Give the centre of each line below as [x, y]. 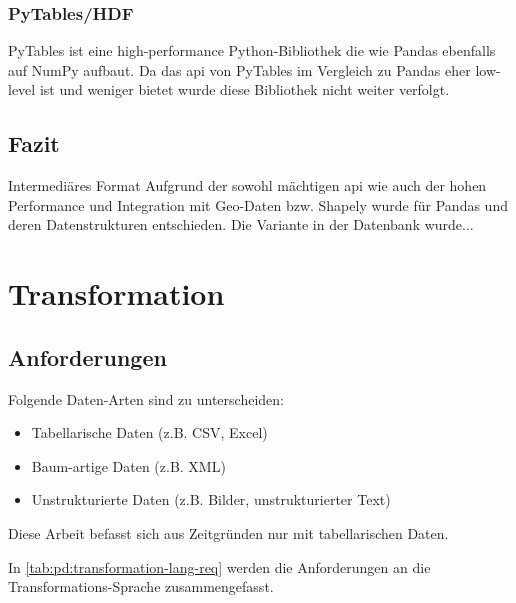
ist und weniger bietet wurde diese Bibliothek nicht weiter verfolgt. [244, 89]
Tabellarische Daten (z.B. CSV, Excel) [149, 432]
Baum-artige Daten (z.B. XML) [128, 465]
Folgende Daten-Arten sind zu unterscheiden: [146, 398]
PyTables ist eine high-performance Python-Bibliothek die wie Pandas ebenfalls [252, 50]
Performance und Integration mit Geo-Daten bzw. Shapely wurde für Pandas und [258, 204]
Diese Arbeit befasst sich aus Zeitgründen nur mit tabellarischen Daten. [228, 532]
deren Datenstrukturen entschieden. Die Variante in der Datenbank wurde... [241, 224]
